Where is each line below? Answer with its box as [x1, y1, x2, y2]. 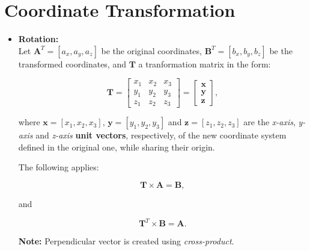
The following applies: [18, 161, 99, 173]
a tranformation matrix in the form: [138, 57, 271, 70]
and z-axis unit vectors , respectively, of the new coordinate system [35, 129, 287, 141]
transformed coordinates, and [18, 57, 126, 70]
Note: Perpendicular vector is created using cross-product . [18, 235, 234, 247]
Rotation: [18, 33, 59, 45]
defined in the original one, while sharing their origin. [18, 140, 215, 153]
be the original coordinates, [101, 44, 202, 57]
